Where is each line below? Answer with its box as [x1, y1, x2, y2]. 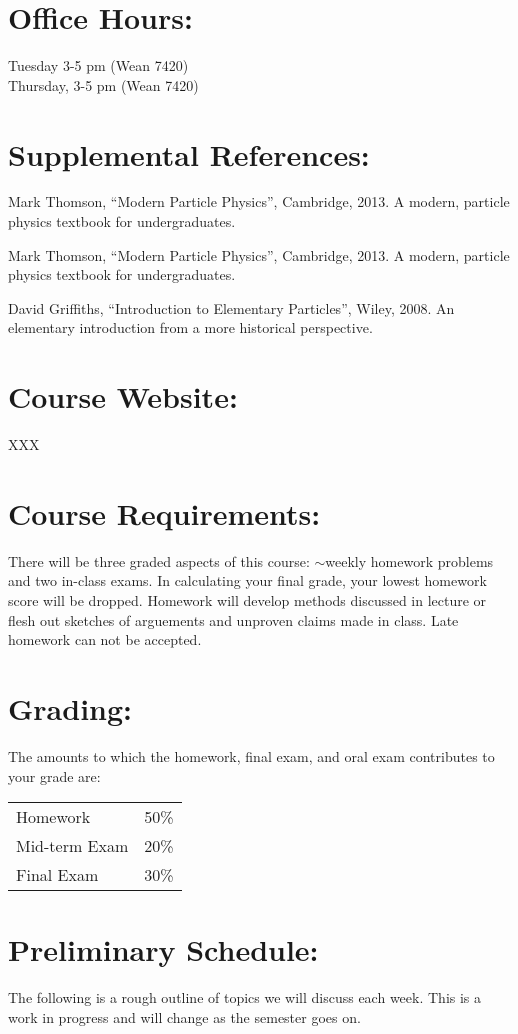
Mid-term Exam [16, 834, 129, 858]
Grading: [8, 688, 132, 728]
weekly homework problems [325, 550, 494, 571]
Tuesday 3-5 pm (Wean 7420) [8, 55, 189, 76]
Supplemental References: [8, 133, 370, 174]
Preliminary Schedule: [8, 929, 319, 970]
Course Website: [8, 376, 238, 417]
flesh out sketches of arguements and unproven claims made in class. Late [8, 609, 459, 630]
